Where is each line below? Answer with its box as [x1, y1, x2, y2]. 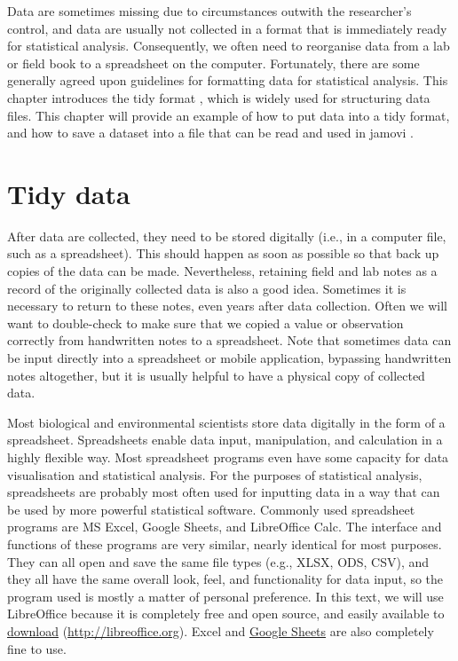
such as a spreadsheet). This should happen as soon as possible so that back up [7, 244, 439, 263]
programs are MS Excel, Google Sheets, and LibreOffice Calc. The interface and [7, 517, 442, 536]
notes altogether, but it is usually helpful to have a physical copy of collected [7, 366, 425, 384]
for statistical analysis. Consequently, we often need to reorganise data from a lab [7, 36, 450, 55]
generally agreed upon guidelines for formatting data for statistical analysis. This [7, 71, 448, 90]
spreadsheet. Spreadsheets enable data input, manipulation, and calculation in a [7, 430, 443, 449]
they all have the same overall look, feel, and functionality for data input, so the [7, 570, 444, 588]
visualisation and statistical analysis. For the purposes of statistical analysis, [7, 465, 422, 484]
